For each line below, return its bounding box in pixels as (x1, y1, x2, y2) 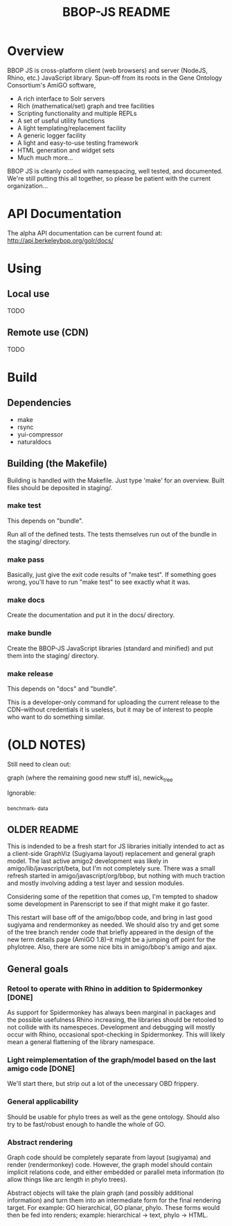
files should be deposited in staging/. (7, 483, 113, 492)
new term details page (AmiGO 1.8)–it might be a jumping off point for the (7, 935, 216, 944)
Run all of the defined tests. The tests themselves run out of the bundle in (7, 530, 217, 538)
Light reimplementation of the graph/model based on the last (7, 1055, 216, 1064)
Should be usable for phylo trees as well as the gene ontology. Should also (7, 1112, 220, 1121)
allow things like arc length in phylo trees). (7, 1175, 128, 1184)
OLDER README (7, 823, 79, 835)
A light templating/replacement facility (17, 124, 127, 132)
